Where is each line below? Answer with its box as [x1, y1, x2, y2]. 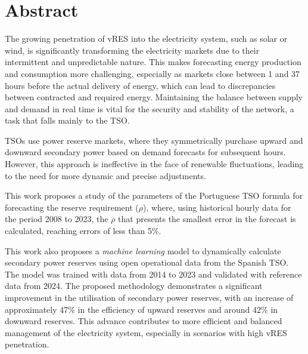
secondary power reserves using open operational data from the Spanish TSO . [5, 256, 289, 269]
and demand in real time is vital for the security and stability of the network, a [5, 102, 294, 115]
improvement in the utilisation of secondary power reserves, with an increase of [5, 291, 294, 303]
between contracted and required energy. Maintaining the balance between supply [5, 91, 303, 103]
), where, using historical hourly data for [142, 201, 291, 213]
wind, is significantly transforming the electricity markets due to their [5, 44, 260, 56]
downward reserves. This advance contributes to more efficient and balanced [5, 315, 282, 327]
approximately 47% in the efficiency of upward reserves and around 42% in [5, 303, 278, 315]
